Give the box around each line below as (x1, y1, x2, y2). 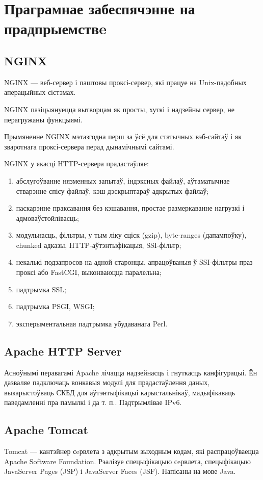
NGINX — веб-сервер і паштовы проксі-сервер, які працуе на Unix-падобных (4, 77, 247, 87)
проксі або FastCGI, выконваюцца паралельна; (16, 267, 162, 277)
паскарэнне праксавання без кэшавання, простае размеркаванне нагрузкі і (16, 203, 245, 213)
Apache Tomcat (4, 422, 88, 438)
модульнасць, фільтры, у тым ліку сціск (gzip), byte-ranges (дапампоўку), (16, 230, 247, 240)
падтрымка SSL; (16, 284, 66, 294)
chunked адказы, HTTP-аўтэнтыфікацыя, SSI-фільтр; (16, 239, 181, 250)
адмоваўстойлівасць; (16, 212, 79, 223)
